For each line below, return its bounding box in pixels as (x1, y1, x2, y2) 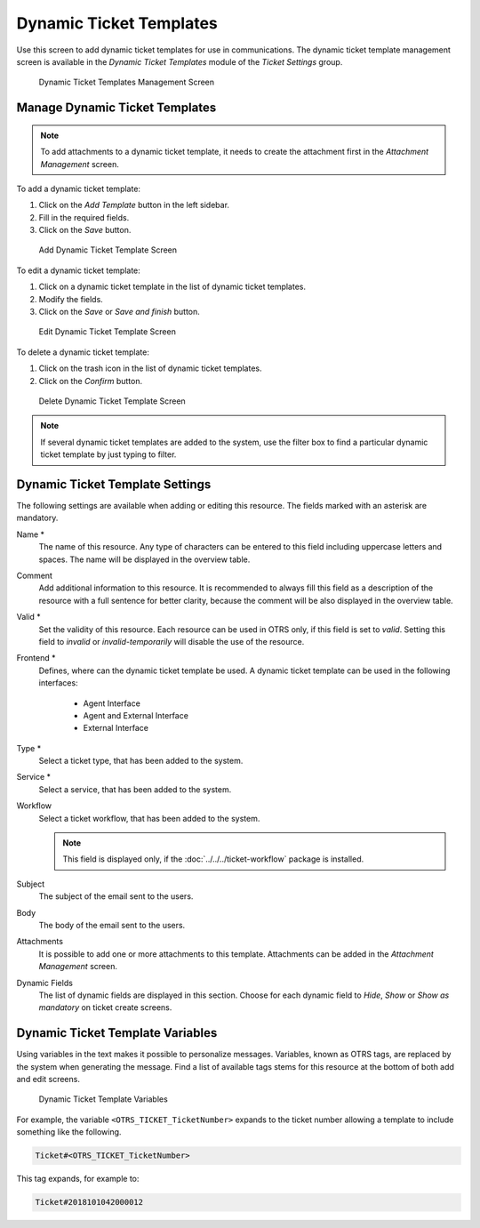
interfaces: (38, 678, 79, 688)
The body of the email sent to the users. (38, 920, 186, 930)
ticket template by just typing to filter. (40, 449, 177, 460)
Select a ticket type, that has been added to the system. (38, 756, 244, 766)
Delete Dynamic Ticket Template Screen (38, 396, 186, 406)
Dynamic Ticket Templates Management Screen (38, 76, 215, 88)
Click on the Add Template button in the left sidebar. (38, 200, 230, 211)
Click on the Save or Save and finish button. (38, 307, 200, 317)
